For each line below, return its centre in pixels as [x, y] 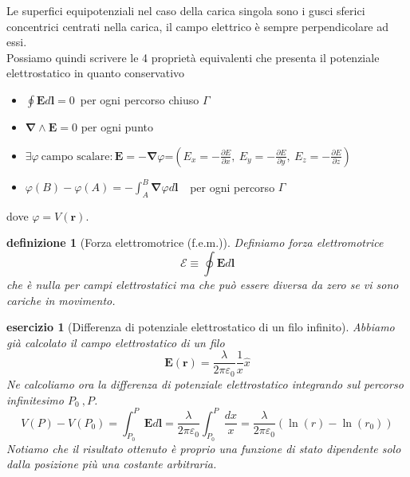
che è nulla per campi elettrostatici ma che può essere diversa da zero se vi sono [203, 285]
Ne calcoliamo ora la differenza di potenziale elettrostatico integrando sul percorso [205, 383]
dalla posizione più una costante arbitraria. [112, 464]
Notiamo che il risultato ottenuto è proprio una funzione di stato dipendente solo [204, 448]
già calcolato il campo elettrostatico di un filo [116, 342]
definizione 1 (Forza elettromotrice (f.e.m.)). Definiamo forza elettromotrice [195, 242]
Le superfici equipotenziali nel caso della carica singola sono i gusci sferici [186, 10]
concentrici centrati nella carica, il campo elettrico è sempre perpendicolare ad [198, 26]
